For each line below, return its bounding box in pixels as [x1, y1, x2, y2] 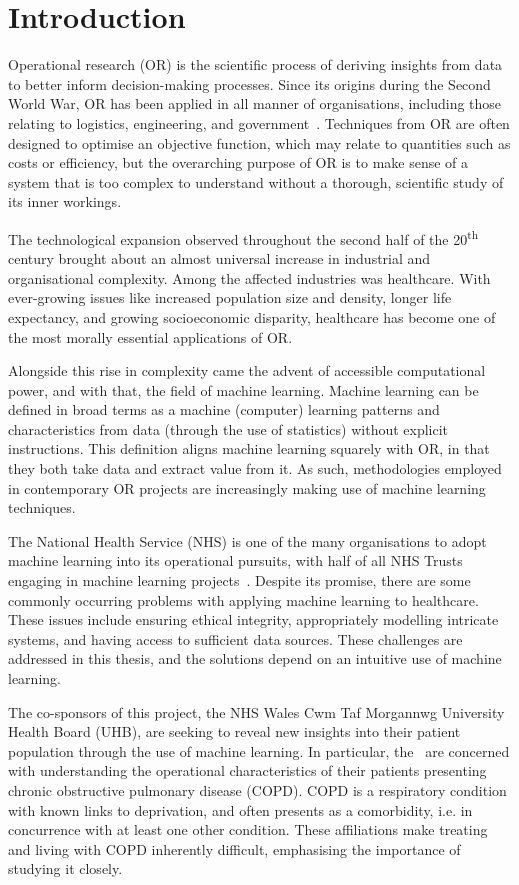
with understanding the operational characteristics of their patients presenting [8, 760, 487, 781]
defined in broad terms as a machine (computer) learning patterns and [8, 399, 440, 420]
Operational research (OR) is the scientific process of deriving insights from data [8, 54, 503, 75]
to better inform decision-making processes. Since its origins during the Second [8, 73, 491, 94]
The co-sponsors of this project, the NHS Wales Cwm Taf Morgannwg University [8, 701, 505, 722]
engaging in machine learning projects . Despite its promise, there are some [8, 570, 471, 591]
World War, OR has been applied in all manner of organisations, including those [8, 93, 502, 114]
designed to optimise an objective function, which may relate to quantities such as [8, 132, 511, 153]
